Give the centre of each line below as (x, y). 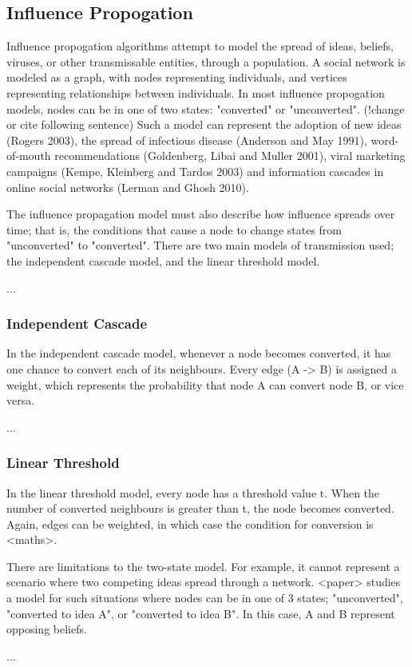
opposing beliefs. (47, 629)
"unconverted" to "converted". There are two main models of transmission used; (200, 245)
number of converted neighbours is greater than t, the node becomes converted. (200, 508)
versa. (21, 400)
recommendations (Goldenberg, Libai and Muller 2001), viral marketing (230, 156)
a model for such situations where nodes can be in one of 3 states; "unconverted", (205, 598)
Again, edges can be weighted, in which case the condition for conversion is (190, 523)
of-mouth (29, 156)
